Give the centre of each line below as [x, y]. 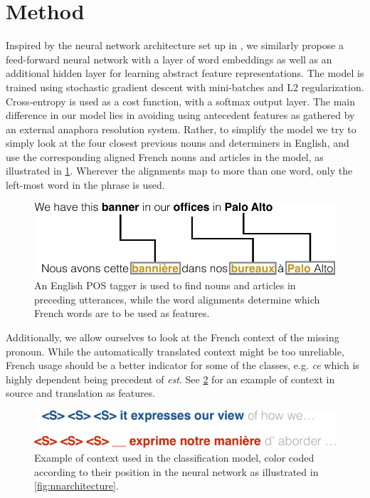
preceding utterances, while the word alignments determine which [177, 299]
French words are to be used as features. [122, 313]
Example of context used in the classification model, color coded [174, 458]
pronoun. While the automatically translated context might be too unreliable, [175, 351]
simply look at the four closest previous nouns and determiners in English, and [178, 143]
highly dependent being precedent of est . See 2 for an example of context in [170, 379]
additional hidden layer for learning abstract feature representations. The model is [185, 73]
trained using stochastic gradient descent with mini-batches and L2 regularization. [185, 87]
